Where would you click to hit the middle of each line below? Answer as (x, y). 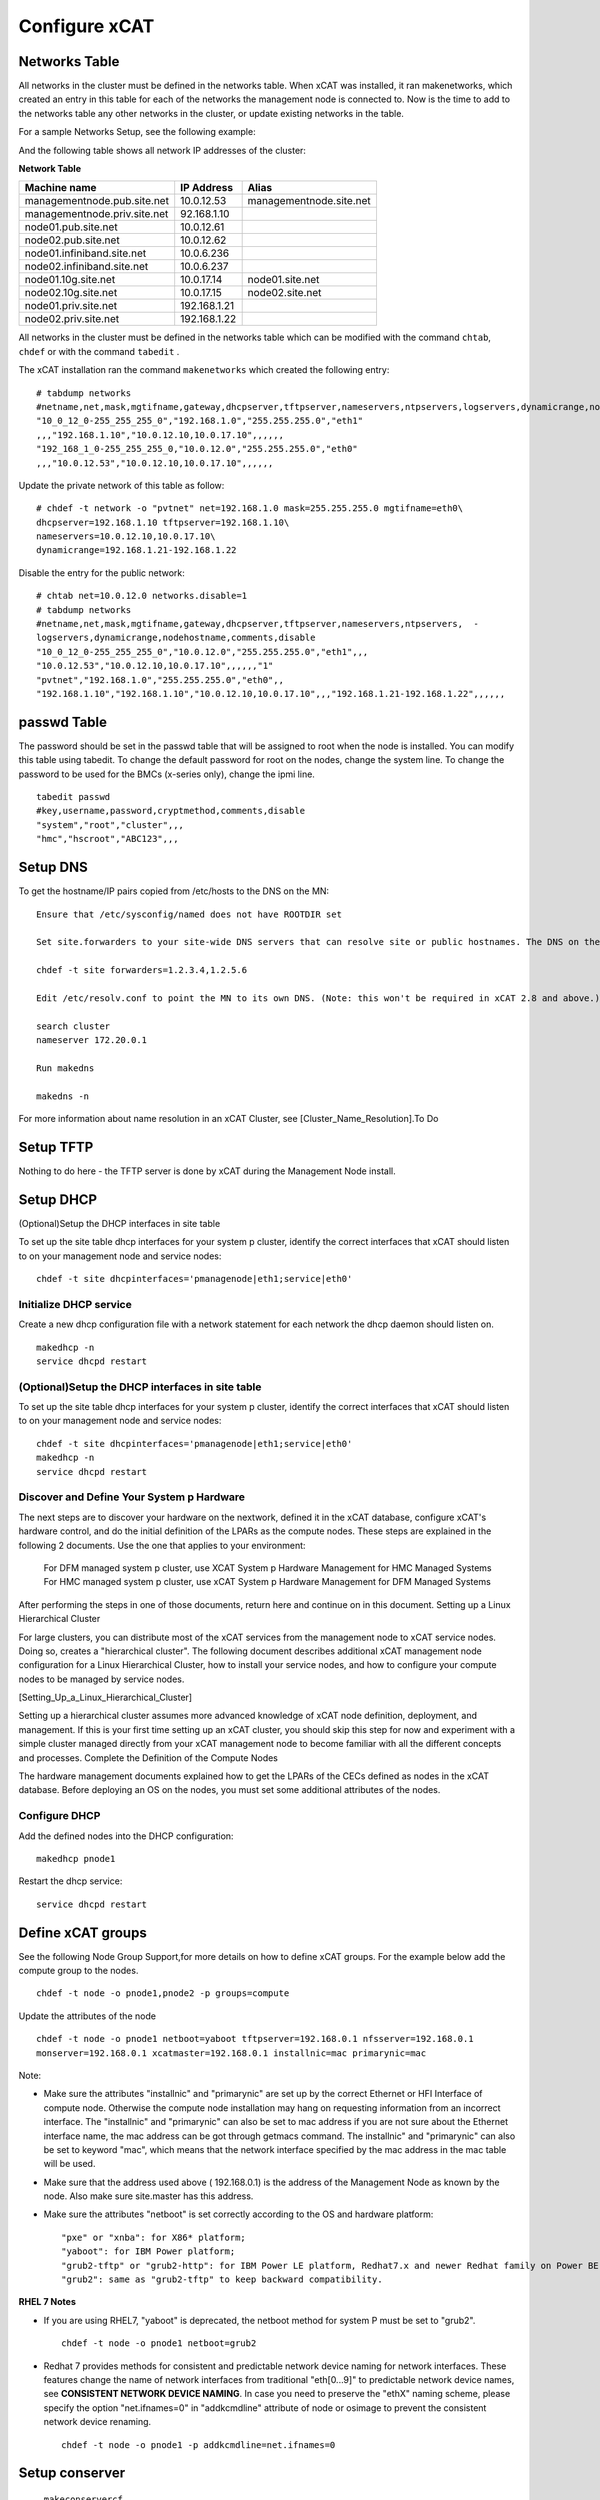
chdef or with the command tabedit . (99, 351)
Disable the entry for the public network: (101, 572)
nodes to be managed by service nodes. (101, 1679)
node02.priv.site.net (72, 319)
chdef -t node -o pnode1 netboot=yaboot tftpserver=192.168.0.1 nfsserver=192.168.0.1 (255, 2039)
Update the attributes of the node (87, 2016)
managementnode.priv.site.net (96, 214)
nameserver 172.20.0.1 (92, 1040)
